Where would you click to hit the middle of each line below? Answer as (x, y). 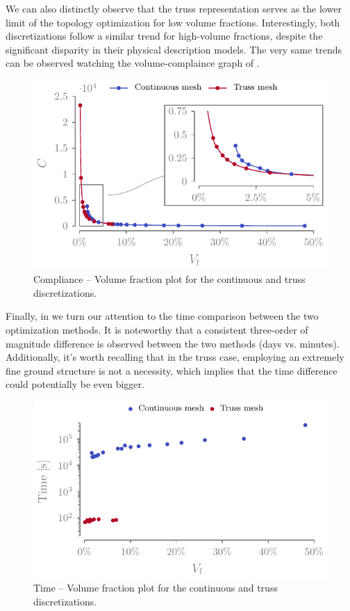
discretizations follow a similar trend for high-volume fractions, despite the (164, 36)
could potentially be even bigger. (75, 384)
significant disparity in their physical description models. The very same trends (174, 49)
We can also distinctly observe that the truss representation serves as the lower (174, 8)
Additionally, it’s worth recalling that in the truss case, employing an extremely (175, 357)
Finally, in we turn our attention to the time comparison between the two (162, 316)
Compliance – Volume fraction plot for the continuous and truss (169, 279)
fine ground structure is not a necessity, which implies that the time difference (172, 370)
